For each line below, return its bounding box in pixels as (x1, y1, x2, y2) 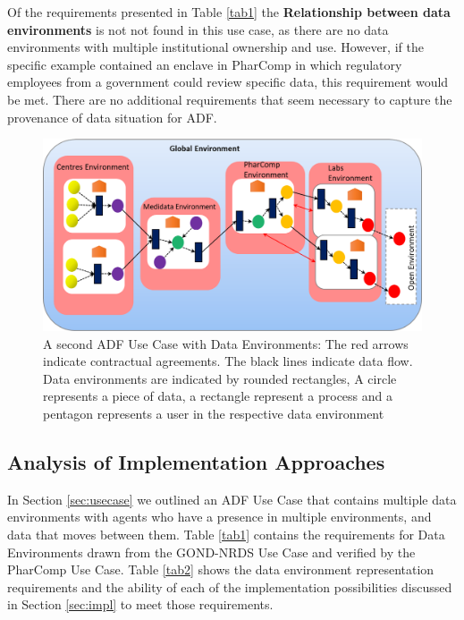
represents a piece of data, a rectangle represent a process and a (43, 386, 393, 405)
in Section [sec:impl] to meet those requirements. (7, 595, 274, 614)
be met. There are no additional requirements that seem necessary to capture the (7, 89, 452, 108)
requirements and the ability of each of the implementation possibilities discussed (7, 577, 452, 596)
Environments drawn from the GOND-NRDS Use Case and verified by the (7, 542, 416, 561)
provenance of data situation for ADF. (7, 107, 217, 126)
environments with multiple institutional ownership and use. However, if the (7, 38, 424, 56)
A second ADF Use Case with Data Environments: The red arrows (43, 334, 409, 352)
